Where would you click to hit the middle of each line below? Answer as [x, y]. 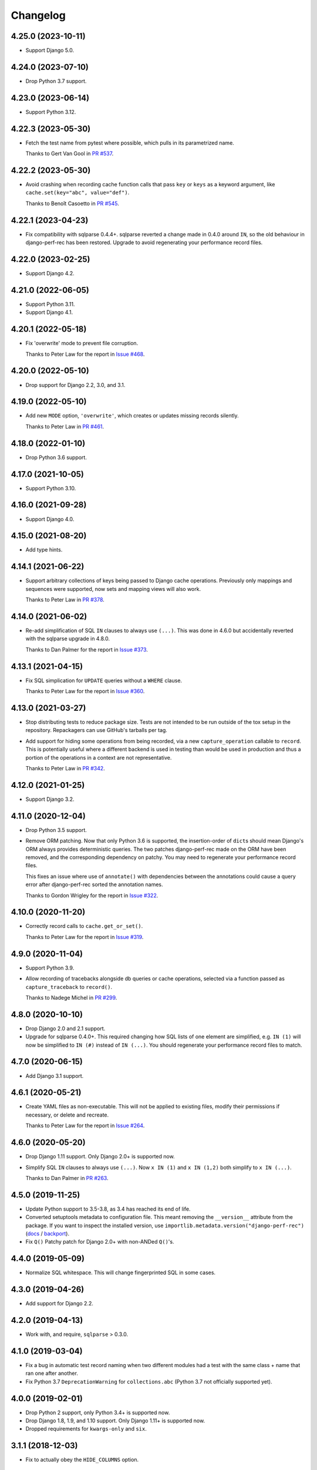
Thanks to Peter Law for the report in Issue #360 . [85, 691]
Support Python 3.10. [51, 488]
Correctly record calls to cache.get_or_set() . [84, 926]
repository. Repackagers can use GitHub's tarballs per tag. [96, 730]
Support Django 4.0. [50, 519]
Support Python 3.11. [50, 304]
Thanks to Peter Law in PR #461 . [65, 426]
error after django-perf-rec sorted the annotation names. [94, 884]
